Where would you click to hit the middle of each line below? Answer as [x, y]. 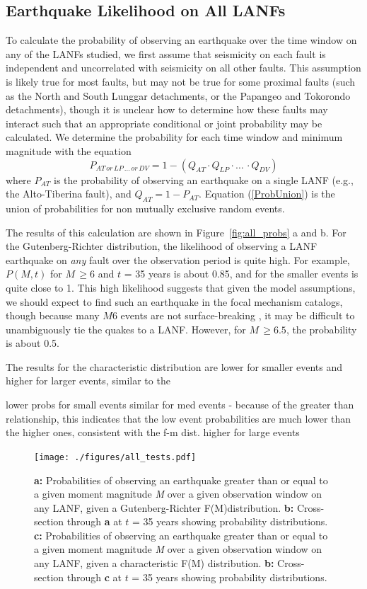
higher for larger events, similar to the [88, 381]
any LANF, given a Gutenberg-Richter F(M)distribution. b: [164, 507]
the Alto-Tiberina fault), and [69, 194]
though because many [53, 315]
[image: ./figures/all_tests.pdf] [115, 457]
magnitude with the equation [69, 150]
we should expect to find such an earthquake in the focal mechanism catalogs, [174, 301]
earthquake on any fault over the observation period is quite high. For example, [178, 259]
